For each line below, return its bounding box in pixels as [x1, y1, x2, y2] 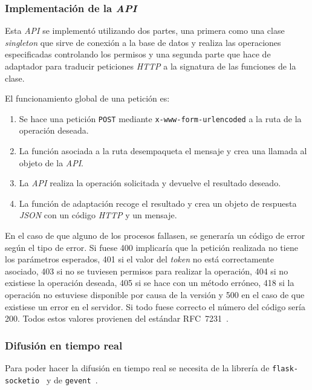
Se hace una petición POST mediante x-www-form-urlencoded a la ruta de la [19, 112, 302, 125]
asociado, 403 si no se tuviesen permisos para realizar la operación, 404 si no [5, 264, 288, 277]
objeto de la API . [19, 156, 84, 169]
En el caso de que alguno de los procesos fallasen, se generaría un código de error [5, 229, 305, 241]
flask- [272, 364, 298, 373]
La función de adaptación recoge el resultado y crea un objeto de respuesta [19, 197, 297, 209]
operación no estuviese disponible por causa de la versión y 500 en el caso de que [5, 288, 305, 301]
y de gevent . [46, 373, 98, 386]
